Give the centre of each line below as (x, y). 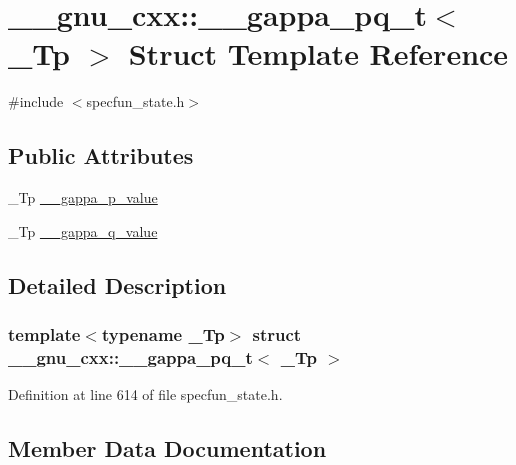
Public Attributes (101, 155)
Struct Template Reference (318, 53)
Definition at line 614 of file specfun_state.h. (145, 394)
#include (36, 101)
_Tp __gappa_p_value (83, 197)
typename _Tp (163, 334)
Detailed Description (117, 284)
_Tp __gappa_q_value (83, 230)
